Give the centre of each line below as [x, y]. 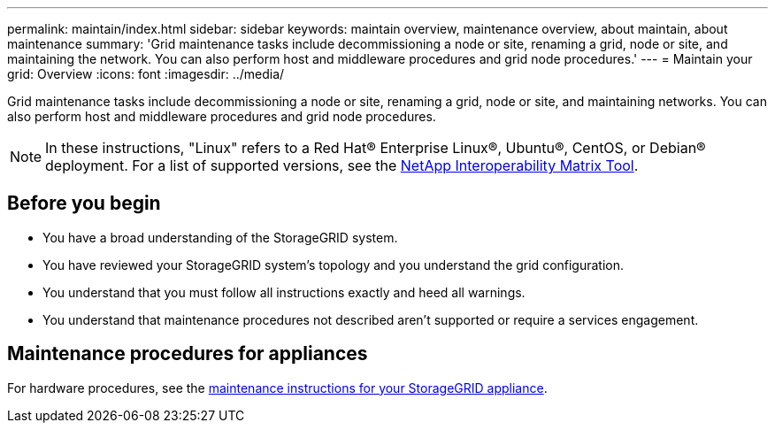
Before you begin [84, 203]
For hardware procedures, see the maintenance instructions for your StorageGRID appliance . [277, 388]
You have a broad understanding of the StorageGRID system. [220, 237]
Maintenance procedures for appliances [188, 354]
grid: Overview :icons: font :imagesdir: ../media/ [146, 74]
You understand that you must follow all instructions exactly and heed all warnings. [284, 292]
